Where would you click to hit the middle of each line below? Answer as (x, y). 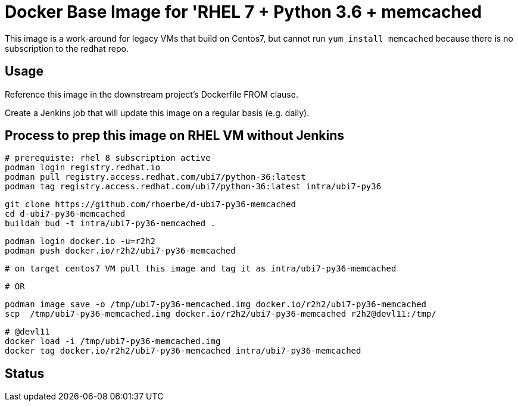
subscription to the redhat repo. (67, 48)
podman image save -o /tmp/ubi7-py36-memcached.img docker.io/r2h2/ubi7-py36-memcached (216, 304)
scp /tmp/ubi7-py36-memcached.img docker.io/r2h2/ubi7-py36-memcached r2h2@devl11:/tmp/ (221, 314)
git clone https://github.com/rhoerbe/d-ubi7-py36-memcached (150, 204)
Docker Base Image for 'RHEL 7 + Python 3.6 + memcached (244, 12)
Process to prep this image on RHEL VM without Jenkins (175, 136)
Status (25, 373)
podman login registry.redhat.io (83, 168)
